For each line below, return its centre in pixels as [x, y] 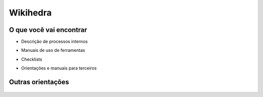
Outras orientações [39, 82]
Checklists [32, 59]
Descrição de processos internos [54, 42]
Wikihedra [30, 13]
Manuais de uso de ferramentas [53, 50]
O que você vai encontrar [48, 30]
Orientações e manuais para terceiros [59, 68]
